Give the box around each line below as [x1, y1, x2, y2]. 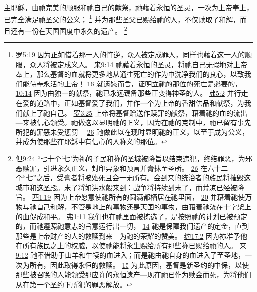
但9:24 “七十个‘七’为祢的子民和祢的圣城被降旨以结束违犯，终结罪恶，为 [15, 153, 245, 164]
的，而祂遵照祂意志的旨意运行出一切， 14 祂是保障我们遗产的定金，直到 [15, 221, 249, 231]
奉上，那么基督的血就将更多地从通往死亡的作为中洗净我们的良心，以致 [15, 69, 244, 79]
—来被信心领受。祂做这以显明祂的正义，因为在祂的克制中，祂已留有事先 [15, 117, 251, 127]
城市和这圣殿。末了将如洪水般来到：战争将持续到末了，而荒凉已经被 [15, 182, 237, 192]
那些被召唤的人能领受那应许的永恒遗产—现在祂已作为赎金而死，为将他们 [15, 269, 251, 280]
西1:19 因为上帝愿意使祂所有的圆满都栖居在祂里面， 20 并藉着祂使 [32, 192, 245, 202]
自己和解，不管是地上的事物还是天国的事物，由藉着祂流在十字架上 [36, 202, 251, 211]
